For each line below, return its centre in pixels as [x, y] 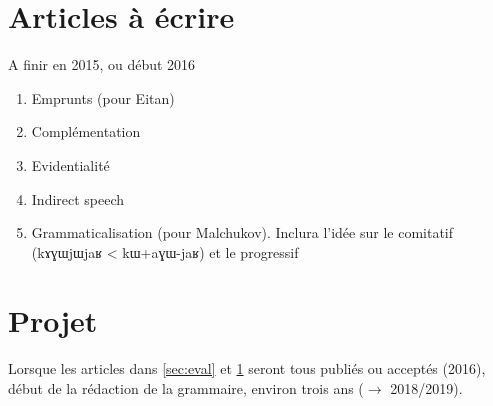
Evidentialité [70, 164]
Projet [53, 320]
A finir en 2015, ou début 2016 [102, 64]
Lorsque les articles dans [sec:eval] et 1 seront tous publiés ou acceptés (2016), [247, 368]
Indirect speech [78, 198]
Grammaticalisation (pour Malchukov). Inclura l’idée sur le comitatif [242, 232]
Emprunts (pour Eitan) [103, 97]
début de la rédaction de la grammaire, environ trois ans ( [186, 388]
